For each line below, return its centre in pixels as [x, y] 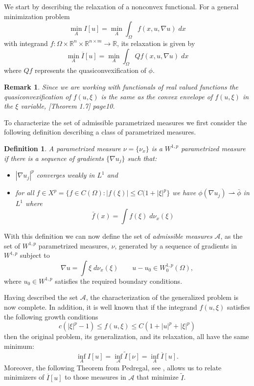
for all [25, 193]
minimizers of [24, 377]
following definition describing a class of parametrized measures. [100, 132]
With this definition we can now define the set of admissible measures [108, 236]
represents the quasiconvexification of [91, 70]
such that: [142, 158]
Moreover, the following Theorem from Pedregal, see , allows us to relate [113, 367]
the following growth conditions [51, 316]
